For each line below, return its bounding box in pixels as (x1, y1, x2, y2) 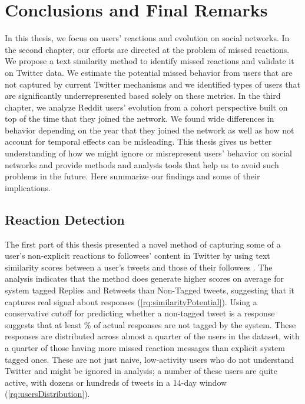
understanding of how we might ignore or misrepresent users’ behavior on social (5, 147, 293, 159)
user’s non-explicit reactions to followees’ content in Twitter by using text (5, 249, 270, 262)
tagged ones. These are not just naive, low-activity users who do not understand (5, 353, 294, 365)
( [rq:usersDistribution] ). (5, 388, 90, 400)
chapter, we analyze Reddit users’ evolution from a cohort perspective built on (5, 101, 288, 113)
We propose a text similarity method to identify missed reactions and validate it (5, 55, 294, 67)
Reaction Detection (5, 210, 125, 228)
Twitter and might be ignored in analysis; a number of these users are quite (5, 365, 277, 377)
